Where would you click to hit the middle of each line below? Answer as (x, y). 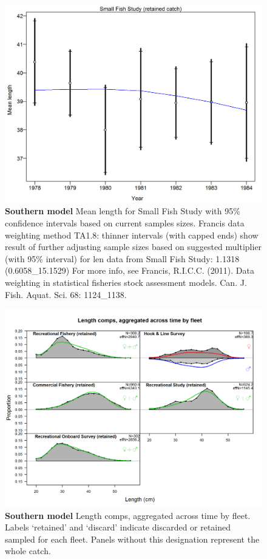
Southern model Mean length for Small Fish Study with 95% (123, 211)
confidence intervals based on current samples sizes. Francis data (125, 223)
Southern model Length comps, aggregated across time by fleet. (128, 515)
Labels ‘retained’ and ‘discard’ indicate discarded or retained (118, 527)
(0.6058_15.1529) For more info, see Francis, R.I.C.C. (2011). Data (130, 270)
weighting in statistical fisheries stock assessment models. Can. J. (126, 283)
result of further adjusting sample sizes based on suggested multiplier (133, 247)
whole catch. (28, 551)
